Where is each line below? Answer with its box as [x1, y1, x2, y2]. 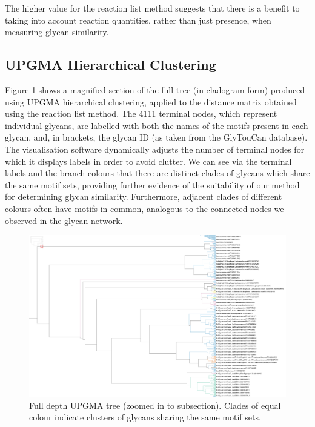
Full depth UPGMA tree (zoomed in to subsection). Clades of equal [29, 399, 281, 411]
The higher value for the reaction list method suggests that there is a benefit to [5, 2, 300, 14]
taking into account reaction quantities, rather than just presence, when [5, 13, 271, 26]
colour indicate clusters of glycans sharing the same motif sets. [29, 411, 261, 423]
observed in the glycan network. [5, 214, 123, 227]
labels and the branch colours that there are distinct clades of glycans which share [5, 167, 310, 179]
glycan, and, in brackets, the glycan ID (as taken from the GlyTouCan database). [5, 131, 308, 144]
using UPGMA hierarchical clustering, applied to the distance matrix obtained [5, 95, 297, 108]
